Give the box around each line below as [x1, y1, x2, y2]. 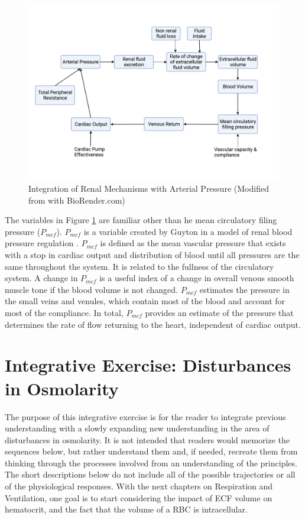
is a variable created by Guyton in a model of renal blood [83, 225, 293, 237]
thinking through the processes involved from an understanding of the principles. [5, 456, 297, 469]
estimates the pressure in [199, 283, 290, 295]
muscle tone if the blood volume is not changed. [5, 283, 178, 295]
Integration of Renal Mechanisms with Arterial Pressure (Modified [28, 182, 269, 195]
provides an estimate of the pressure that [145, 307, 294, 318]
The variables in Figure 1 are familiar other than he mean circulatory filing [5, 214, 277, 226]
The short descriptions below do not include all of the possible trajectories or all [5, 468, 296, 481]
